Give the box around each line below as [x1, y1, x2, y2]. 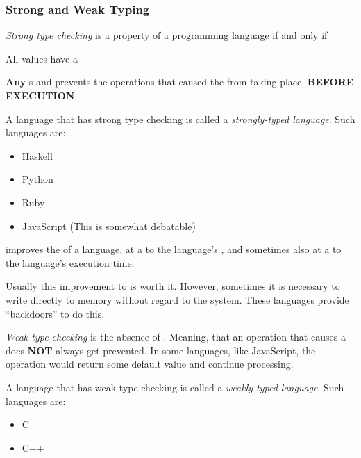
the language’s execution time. [6, 255, 135, 270]
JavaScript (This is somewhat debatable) [22, 218, 196, 233]
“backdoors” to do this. [6, 306, 105, 320]
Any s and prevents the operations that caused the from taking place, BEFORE [6, 74, 354, 89]
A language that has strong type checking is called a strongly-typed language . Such [6, 111, 355, 126]
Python [22, 172, 53, 186]
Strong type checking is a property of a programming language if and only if [6, 28, 328, 42]
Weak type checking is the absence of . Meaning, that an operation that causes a [6, 329, 346, 344]
